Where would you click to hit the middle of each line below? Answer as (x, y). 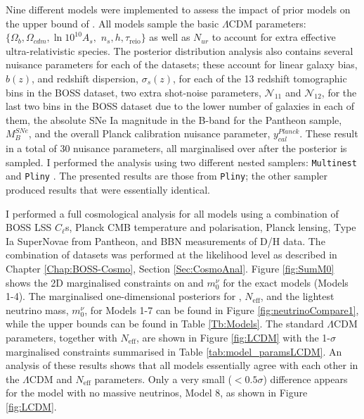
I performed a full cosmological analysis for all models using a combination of (172, 213)
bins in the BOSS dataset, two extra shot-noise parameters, (134, 92)
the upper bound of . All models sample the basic (112, 23)
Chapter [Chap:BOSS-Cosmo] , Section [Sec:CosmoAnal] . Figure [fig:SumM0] (170, 269)
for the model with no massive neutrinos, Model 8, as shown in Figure (157, 393)
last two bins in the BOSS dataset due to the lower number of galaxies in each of (180, 106)
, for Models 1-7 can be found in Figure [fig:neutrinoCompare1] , (222, 309)
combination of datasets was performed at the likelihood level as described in (171, 255)
